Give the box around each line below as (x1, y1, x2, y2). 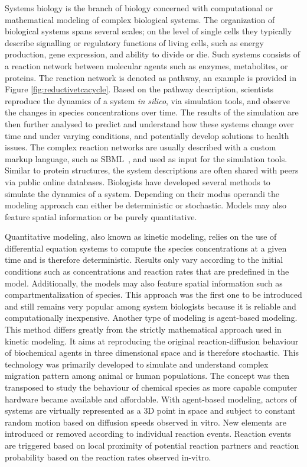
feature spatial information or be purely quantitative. (5, 210, 197, 223)
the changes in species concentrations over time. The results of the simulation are (5, 106, 299, 118)
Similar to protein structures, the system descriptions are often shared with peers (5, 164, 299, 176)
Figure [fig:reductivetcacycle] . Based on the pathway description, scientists (5, 83, 274, 95)
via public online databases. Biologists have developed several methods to (5, 175, 270, 188)
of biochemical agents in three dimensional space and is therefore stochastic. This (5, 346, 299, 359)
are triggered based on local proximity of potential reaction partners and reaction (5, 439, 299, 451)
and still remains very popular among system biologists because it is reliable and (5, 299, 296, 312)
